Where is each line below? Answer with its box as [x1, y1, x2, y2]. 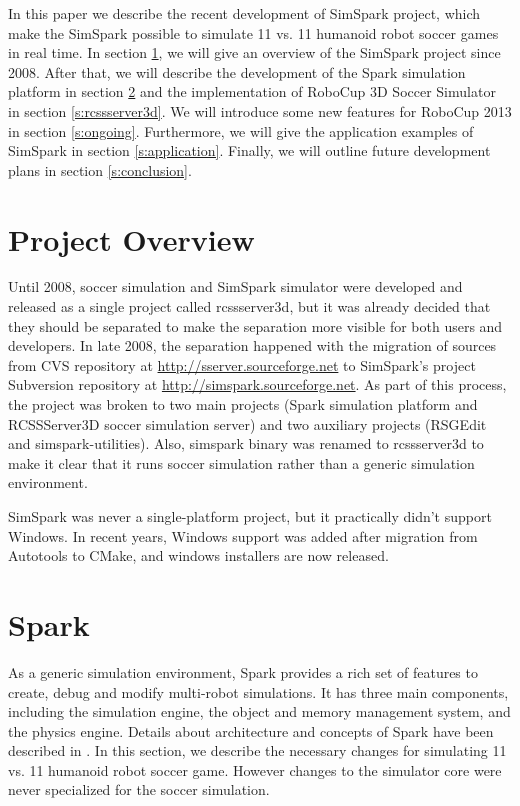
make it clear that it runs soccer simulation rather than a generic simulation [8, 452, 475, 473]
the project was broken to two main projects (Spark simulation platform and [8, 394, 478, 415]
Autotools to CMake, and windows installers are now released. [8, 545, 389, 566]
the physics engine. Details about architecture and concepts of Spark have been [8, 720, 494, 741]
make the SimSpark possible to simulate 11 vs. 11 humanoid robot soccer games [8, 22, 499, 43]
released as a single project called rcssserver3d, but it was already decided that [8, 296, 491, 317]
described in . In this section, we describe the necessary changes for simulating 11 [8, 740, 507, 761]
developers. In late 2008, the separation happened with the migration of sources [8, 335, 497, 356]
